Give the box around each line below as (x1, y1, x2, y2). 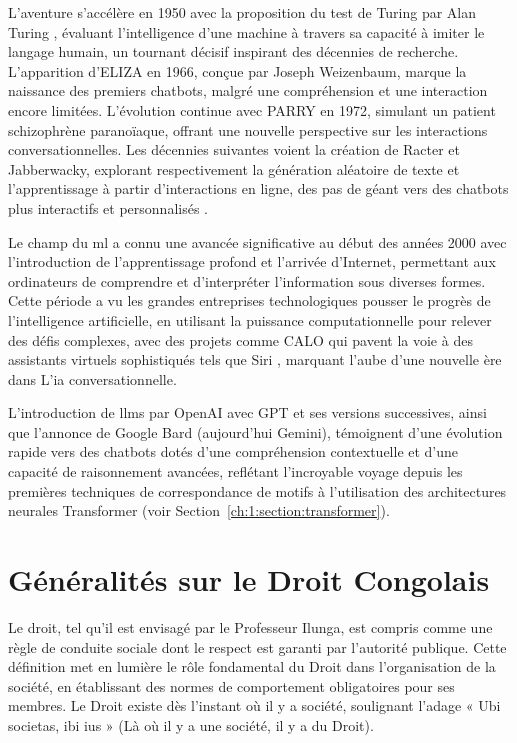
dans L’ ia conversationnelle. (8, 368, 177, 389)
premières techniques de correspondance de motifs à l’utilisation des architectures (8, 480, 507, 501)
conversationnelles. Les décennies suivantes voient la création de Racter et (8, 139, 461, 160)
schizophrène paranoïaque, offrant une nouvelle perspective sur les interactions (8, 119, 488, 140)
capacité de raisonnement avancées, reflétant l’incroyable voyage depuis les (8, 461, 463, 482)
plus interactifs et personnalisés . (8, 197, 208, 218)
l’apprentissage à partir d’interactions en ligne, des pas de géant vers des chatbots (8, 178, 509, 199)
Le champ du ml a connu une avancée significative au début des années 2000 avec (8, 231, 507, 252)
